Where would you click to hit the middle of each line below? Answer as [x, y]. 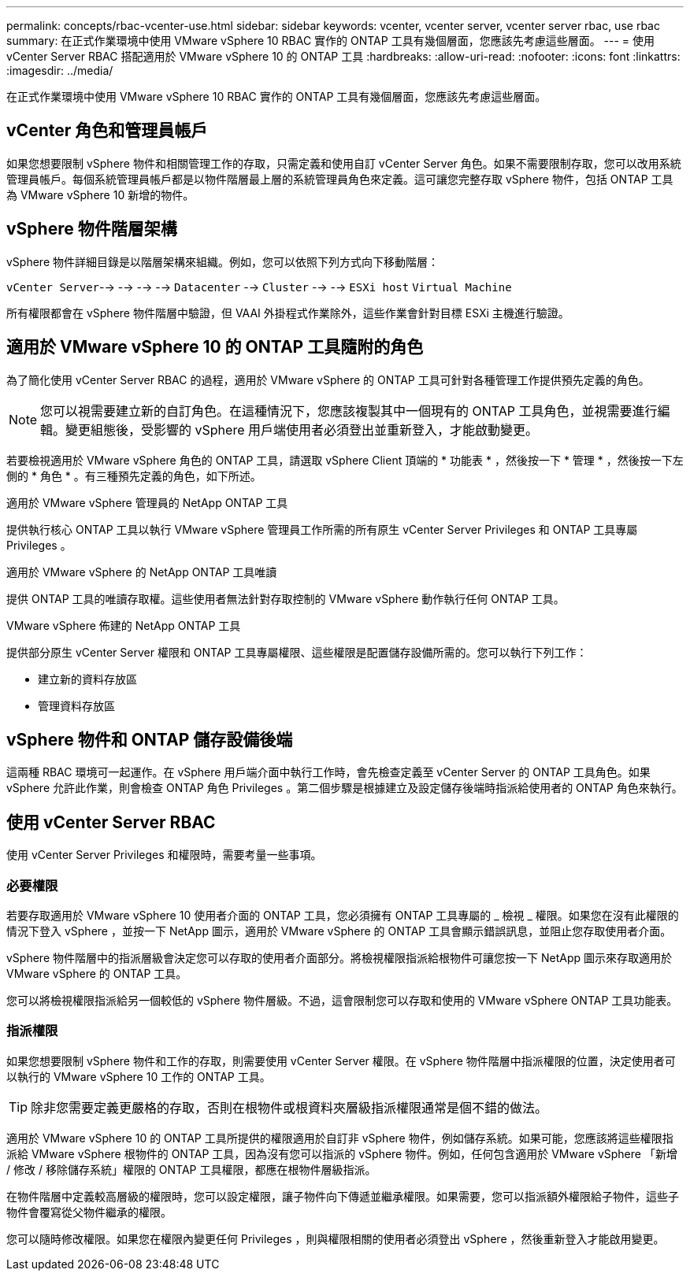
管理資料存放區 [76, 705]
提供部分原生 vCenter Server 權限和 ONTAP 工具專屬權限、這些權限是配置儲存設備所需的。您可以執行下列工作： [297, 652]
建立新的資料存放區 [87, 679]
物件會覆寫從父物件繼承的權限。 [89, 1212]
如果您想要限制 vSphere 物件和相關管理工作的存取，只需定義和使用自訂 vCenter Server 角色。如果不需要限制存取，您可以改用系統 [344, 163]
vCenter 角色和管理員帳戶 [107, 131]
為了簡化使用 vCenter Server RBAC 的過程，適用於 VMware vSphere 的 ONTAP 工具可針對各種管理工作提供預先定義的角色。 [328, 379]
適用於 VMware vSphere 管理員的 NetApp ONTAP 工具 [147, 502]
